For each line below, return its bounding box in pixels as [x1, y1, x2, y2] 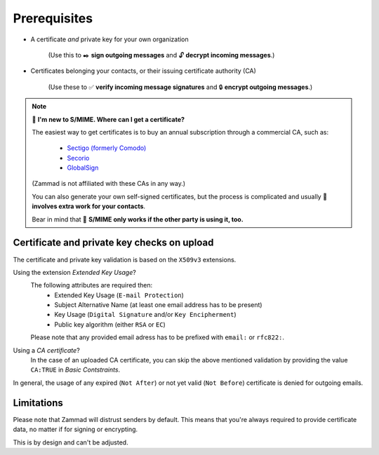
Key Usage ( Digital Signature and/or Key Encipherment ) [54, 311, 237, 319]
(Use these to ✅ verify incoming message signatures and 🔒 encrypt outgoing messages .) [48, 83, 313, 91]
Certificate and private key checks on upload [13, 237, 214, 249]
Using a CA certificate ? [13, 346, 80, 354]
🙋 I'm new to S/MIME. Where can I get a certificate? [32, 115, 185, 123]
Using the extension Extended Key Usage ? [13, 268, 136, 276]
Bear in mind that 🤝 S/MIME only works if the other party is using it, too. [32, 215, 244, 224]
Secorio [67, 154, 90, 162]
